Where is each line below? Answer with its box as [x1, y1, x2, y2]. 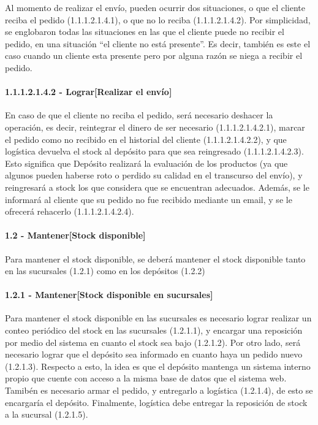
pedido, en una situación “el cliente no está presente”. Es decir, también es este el [5, 37, 311, 50]
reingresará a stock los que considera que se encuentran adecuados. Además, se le [5, 180, 309, 193]
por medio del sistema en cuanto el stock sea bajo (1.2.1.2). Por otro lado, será [5, 335, 301, 348]
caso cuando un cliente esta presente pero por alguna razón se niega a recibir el [5, 49, 303, 62]
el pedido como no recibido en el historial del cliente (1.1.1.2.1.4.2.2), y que [5, 132, 287, 145]
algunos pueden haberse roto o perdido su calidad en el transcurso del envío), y [5, 169, 303, 182]
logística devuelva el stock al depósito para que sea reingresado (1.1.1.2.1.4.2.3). [5, 145, 304, 158]
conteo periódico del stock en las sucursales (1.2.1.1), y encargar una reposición [5, 324, 303, 337]
